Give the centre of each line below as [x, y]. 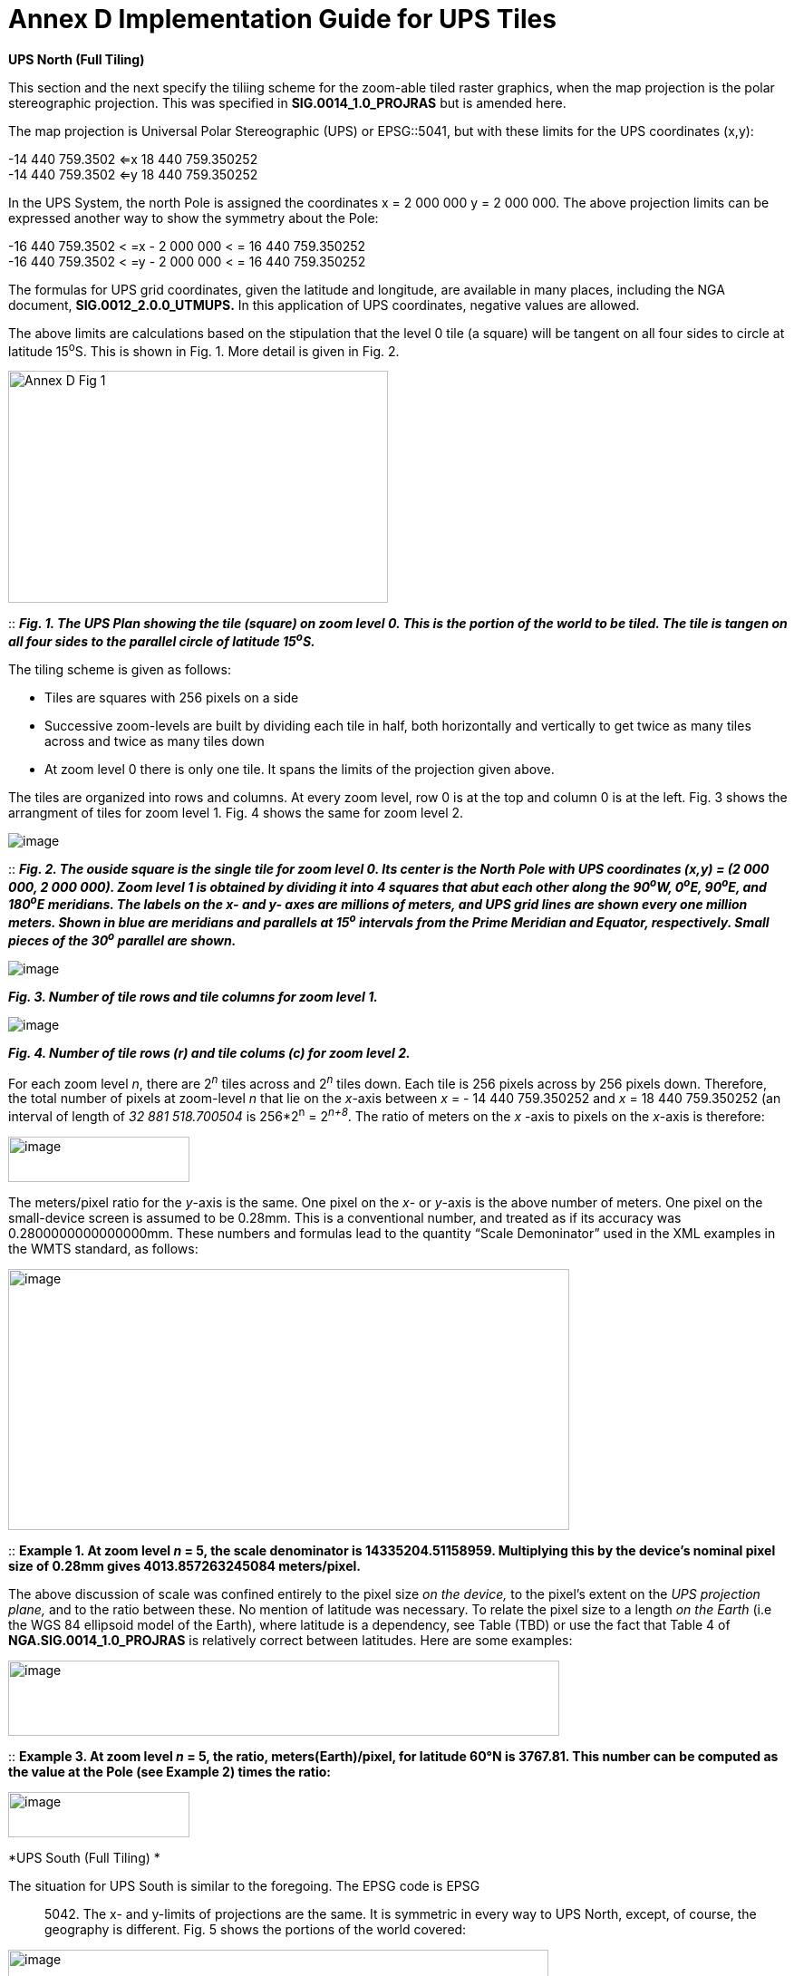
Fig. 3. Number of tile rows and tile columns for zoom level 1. [193, 996]
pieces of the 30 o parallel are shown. [122, 939]
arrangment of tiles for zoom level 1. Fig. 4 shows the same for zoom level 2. [236, 813]
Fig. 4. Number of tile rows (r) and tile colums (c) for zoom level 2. [209, 1052]
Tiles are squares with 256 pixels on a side [172, 698]
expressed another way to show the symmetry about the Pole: [194, 218]
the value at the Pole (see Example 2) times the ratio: [170, 1772]
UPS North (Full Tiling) [77, 59]
